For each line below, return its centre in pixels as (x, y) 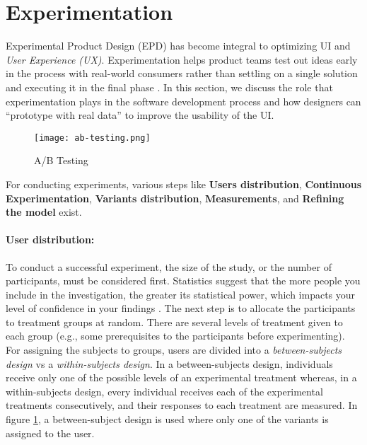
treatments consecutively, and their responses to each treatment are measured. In (182, 405)
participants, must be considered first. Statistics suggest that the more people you (183, 281)
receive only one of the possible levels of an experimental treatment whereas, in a (181, 377)
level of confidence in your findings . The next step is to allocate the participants (181, 308)
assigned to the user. (50, 433)
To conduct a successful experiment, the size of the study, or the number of (169, 266)
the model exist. (44, 212)
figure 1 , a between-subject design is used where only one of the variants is (167, 419)
